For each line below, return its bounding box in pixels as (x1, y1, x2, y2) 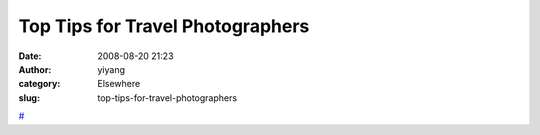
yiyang (97, 63, 125, 75)
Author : (18, 63, 52, 75)
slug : (18, 91, 40, 104)
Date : (18, 50, 42, 62)
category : (18, 78, 61, 90)
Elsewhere (97, 78, 141, 90)
